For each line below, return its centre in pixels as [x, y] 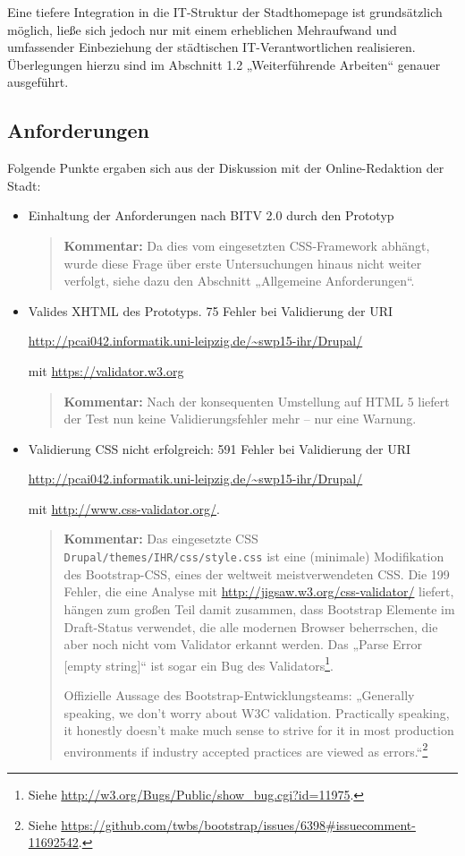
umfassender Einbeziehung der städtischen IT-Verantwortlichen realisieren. [211, 47]
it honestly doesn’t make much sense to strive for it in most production [259, 730]
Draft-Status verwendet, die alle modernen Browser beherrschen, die [251, 626]
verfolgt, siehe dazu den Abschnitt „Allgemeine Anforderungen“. [239, 281]
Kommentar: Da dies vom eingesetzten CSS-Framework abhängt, [247, 245]
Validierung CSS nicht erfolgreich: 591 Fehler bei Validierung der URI [220, 448]
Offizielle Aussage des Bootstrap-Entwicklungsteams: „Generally [239, 694]
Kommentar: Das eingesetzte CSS [161, 539]
